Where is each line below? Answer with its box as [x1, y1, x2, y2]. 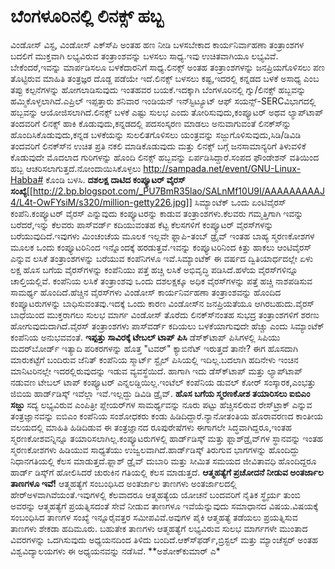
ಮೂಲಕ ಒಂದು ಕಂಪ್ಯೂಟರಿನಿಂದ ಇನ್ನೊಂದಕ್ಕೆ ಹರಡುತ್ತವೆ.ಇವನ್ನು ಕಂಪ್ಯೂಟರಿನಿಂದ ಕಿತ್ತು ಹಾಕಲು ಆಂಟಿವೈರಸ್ [10, 241, 312, 253]
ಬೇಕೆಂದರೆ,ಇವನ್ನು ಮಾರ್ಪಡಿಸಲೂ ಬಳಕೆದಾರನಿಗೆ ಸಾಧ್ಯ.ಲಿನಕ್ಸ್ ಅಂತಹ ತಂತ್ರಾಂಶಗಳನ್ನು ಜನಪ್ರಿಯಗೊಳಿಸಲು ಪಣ [10, 61, 325, 73]
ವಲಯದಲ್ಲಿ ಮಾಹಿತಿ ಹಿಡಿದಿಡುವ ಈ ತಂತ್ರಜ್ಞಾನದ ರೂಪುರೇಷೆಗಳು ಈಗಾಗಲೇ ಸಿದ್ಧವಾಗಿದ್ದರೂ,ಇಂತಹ [10, 421, 292, 433]
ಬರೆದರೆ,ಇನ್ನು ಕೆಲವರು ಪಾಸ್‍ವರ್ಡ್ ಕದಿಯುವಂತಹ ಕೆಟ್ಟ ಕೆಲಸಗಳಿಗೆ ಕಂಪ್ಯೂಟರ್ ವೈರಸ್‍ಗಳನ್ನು [10, 218, 274, 230]
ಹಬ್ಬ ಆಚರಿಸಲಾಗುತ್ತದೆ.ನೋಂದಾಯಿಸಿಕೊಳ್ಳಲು [10, 162, 142, 174]
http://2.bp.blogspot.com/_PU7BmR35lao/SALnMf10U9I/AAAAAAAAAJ [32, 185, 326, 197]
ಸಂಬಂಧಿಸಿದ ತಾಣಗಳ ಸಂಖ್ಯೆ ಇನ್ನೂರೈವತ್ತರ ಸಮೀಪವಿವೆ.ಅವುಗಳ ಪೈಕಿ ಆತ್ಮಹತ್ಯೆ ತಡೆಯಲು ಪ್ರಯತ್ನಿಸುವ [10, 511, 298, 523]
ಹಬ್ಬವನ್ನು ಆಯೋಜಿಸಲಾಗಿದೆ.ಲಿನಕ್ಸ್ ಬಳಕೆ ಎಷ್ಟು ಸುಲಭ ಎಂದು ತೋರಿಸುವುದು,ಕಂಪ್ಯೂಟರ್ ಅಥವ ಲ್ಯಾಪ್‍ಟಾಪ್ [10, 106, 324, 118]
